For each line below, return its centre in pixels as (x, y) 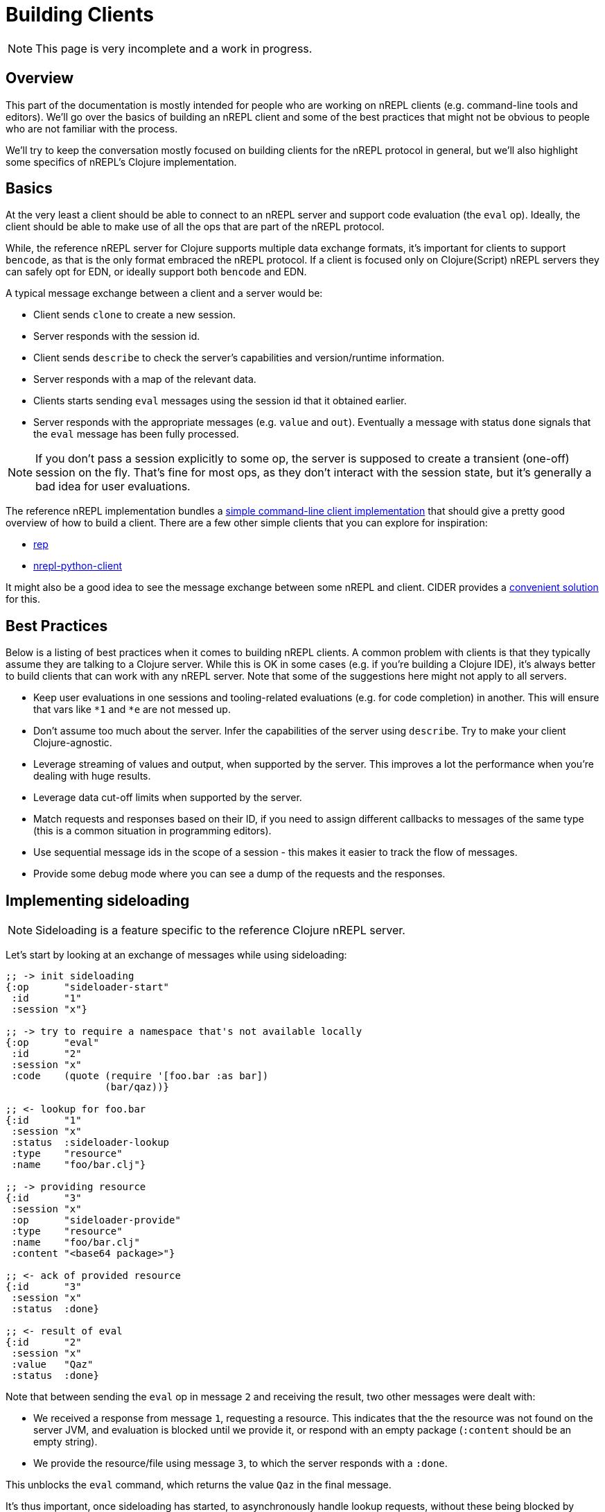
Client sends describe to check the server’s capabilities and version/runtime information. (239, 358)
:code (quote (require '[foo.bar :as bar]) (140, 1076)
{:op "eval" (52, 1043)
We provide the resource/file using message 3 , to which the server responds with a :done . (240, 1463)
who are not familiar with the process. (92, 128)
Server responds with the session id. (117, 336)
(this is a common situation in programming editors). (152, 831)
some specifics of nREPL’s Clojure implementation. (121, 162)
